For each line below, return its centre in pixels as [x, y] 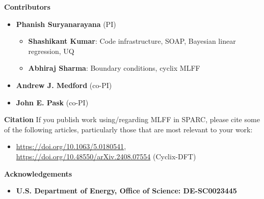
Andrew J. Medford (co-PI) [64, 85]
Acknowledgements [38, 173]
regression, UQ [51, 51]
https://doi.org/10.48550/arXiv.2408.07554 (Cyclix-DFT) [106, 156]
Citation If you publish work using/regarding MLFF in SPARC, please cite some [132, 119]
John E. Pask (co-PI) [52, 102]
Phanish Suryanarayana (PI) [66, 24]
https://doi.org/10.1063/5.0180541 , [71, 146]
